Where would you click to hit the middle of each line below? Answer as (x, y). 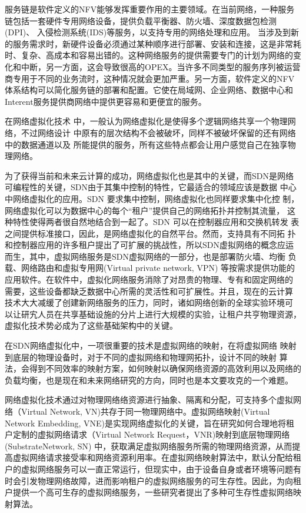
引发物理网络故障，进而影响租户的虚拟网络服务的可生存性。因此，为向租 (161, 480)
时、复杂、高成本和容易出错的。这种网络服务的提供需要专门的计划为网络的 (149, 55)
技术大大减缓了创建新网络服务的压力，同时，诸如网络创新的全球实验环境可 (149, 302)
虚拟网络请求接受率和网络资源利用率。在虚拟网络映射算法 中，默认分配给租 (157, 457)
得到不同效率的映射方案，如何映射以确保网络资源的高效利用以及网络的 (165, 368)
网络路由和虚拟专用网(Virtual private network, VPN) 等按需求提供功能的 (158, 268)
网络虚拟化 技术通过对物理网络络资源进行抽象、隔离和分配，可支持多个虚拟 (149, 400)
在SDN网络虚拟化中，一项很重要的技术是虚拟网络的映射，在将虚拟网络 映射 (151, 345)
